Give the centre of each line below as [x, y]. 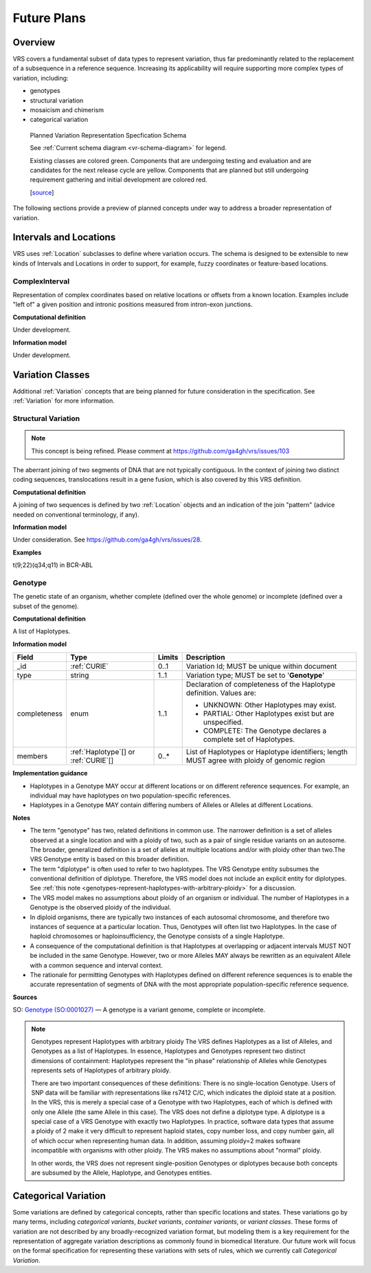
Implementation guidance [50, 773]
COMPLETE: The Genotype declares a [265, 731]
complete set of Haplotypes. [249, 740]
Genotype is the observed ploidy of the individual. [101, 908]
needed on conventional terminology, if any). [76, 514]
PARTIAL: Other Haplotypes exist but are [269, 714]
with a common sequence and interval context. [96, 965]
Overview [34, 42]
